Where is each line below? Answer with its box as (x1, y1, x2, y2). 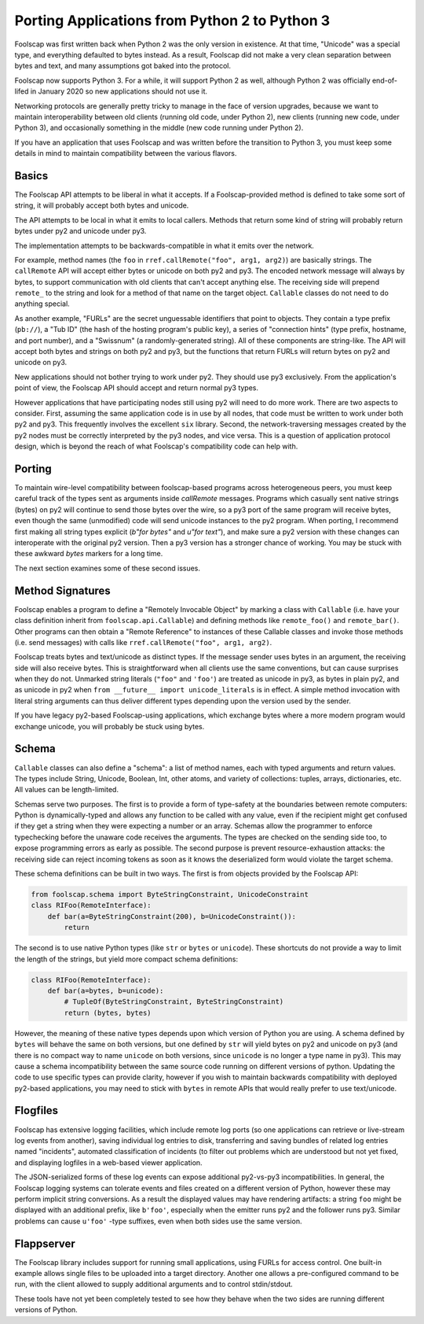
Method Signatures (14, 584, 111, 597)
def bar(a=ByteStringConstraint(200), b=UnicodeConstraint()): (47, 912, 297, 920)
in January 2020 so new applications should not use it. (30, 87, 208, 96)
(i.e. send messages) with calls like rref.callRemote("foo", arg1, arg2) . (14, 637, 272, 647)
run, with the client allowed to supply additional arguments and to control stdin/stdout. (14, 1279, 294, 1289)
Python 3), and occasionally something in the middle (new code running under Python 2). (14, 123, 304, 133)
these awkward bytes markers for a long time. (14, 549, 163, 559)
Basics (14, 169, 49, 183)
